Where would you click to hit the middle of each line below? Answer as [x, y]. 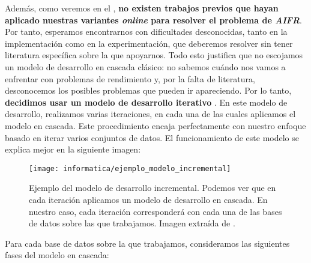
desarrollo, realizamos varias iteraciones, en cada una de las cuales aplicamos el [150, 114]
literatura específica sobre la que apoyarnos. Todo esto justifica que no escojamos [154, 55]
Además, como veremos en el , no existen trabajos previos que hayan [142, 8]
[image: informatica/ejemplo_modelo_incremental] [130, 168]
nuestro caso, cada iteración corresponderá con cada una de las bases [155, 211]
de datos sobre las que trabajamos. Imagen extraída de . [132, 223]
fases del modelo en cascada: [57, 255]
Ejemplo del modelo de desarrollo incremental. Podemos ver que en [152, 188]
